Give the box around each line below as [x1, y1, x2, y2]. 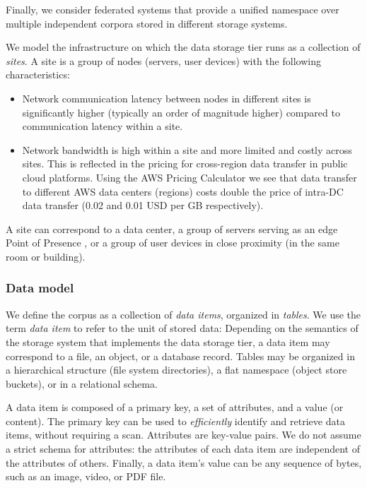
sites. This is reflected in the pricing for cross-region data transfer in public [22, 156, 348, 171]
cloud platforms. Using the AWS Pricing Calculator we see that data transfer [22, 169, 357, 184]
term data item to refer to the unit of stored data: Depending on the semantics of [6, 321, 359, 335]
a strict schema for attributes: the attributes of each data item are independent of [6, 441, 360, 456]
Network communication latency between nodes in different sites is [22, 90, 311, 105]
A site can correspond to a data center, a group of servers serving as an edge [6, 221, 338, 236]
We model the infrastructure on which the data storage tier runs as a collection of [6, 40, 361, 54]
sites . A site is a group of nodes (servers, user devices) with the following [6, 53, 321, 68]
